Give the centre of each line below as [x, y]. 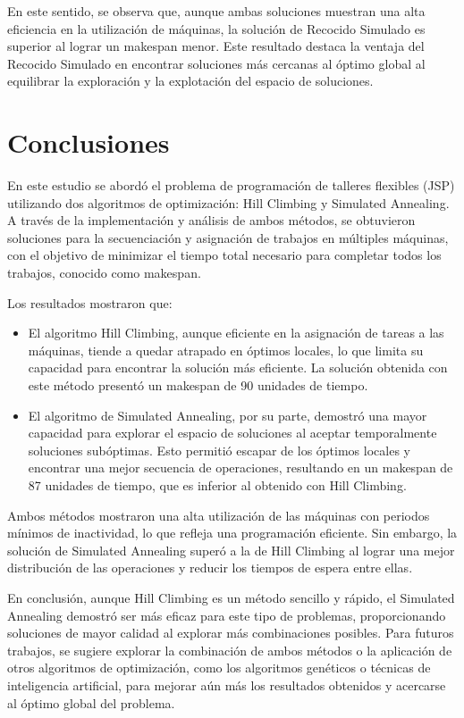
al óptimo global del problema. [91, 702]
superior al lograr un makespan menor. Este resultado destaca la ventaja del [216, 46]
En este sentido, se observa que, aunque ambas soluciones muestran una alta [216, 11]
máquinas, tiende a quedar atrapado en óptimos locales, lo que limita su [226, 350]
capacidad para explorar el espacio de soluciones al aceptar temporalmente [232, 433]
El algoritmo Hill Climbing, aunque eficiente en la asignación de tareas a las [236, 333]
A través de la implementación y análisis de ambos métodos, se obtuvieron [211, 220]
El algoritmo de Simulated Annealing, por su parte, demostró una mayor [228, 415]
